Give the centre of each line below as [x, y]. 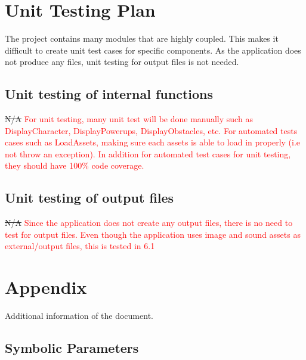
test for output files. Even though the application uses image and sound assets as [153, 234]
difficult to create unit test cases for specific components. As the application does [153, 50]
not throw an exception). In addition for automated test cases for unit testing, [148, 153]
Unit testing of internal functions [109, 94]
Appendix [46, 287]
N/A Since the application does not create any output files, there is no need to [149, 223]
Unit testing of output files [89, 198]
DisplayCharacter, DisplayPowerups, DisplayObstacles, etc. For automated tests [151, 130]
